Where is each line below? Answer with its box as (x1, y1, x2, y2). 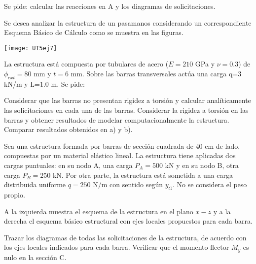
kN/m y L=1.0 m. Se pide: (4, 78, 85, 89)
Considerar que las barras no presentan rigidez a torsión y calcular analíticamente (4, 95, 251, 105)
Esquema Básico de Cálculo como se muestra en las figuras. (4, 27, 183, 37)
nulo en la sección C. (4, 252, 67, 262)
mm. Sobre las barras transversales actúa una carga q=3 (71, 68, 242, 79)
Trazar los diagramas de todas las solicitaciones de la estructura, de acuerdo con (4, 232, 247, 242)
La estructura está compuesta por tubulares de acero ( (4, 59, 169, 69)
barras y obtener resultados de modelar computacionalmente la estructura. (4, 114, 229, 125)
